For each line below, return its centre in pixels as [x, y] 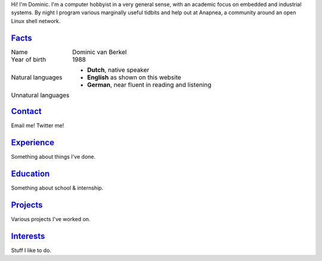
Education [30, 173]
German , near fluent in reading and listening [149, 84]
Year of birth [29, 59]
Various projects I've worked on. [51, 219]
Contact [26, 111]
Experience [33, 143]
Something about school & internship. [57, 188]
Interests [28, 236]
